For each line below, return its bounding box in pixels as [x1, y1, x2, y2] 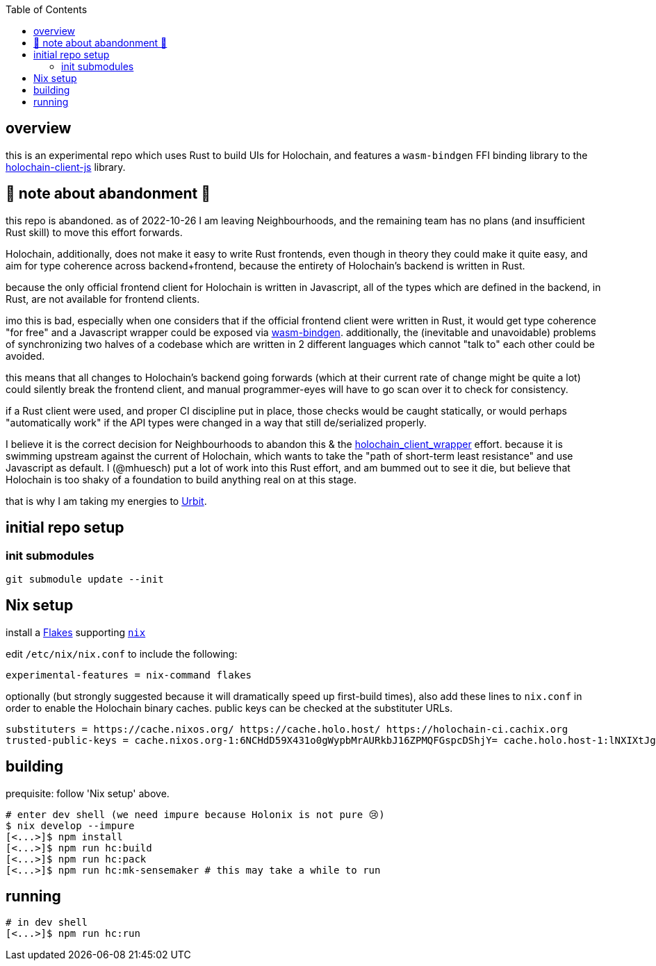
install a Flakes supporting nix [6, 626, 146, 638]
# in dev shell [6, 917, 88, 928]
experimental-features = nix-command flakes [6, 669, 252, 681]
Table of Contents [6, 3, 88, 15]
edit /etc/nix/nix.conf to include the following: [6, 647, 238, 660]
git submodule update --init [6, 573, 164, 585]
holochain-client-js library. [6, 160, 126, 173]
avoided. [6, 349, 45, 362]
